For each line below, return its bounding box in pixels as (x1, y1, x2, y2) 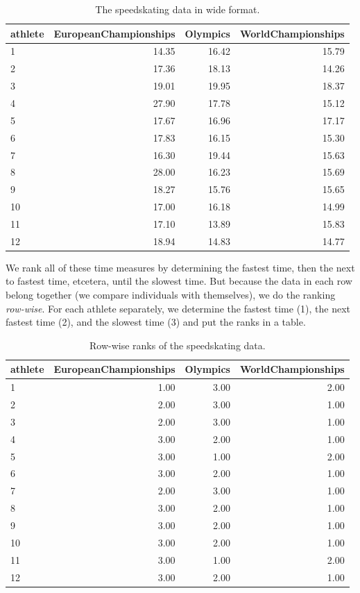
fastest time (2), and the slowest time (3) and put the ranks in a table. (6, 315, 306, 329)
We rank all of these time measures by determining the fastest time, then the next (6, 260, 355, 274)
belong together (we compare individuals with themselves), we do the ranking (6, 287, 336, 301)
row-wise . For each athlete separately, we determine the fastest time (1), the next (6, 301, 351, 315)
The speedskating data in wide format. (95, 2, 260, 16)
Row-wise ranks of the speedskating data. (89, 337, 266, 352)
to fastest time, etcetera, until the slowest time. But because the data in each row (6, 274, 352, 288)
